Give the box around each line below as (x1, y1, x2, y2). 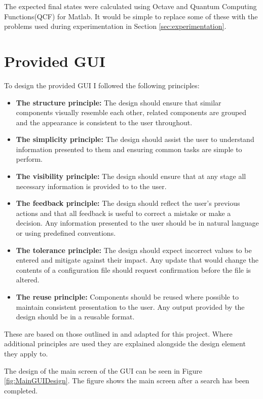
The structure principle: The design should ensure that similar (16, 97, 221, 107)
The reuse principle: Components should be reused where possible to (16, 292, 239, 302)
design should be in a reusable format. (16, 311, 135, 322)
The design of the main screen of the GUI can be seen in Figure (4, 365, 203, 376)
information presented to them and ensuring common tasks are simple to (16, 143, 242, 154)
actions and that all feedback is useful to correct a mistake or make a (16, 207, 231, 218)
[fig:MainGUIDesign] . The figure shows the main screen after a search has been (4, 375, 249, 386)
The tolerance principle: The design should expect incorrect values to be (16, 244, 252, 255)
